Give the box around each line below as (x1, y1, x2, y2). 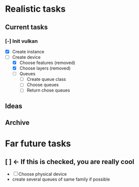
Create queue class (26, 76, 66, 82)
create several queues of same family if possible (12, 176, 110, 182)
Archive (5, 118, 30, 127)
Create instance (12, 48, 45, 54)
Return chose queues (26, 87, 70, 93)
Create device (12, 54, 41, 60)
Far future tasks (5, 138, 71, 149)
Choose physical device (18, 171, 67, 177)
